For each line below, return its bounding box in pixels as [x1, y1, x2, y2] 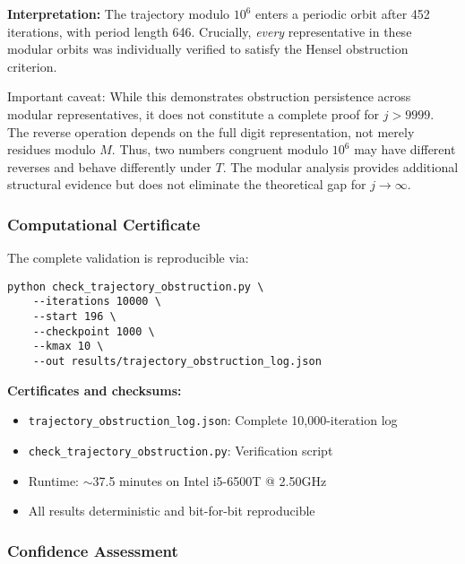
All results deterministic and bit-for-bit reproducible [28, 501, 315, 520]
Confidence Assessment [7, 539, 178, 561]
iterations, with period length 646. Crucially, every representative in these [7, 22, 412, 40]
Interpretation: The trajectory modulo [7, 4, 230, 22]
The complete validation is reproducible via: [7, 248, 249, 267]
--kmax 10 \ [32, 340, 104, 353]
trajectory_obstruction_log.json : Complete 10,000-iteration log [28, 411, 398, 430]
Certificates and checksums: [7, 380, 182, 399]
